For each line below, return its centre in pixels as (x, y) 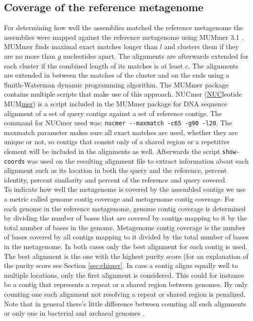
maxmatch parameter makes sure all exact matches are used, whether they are (121, 132)
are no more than (30, 56)
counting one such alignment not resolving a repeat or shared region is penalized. (125, 294)
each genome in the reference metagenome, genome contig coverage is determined (125, 208)
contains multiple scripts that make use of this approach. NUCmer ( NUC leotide (123, 94)
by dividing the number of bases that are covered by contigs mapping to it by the (126, 218)
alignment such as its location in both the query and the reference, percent (116, 170)
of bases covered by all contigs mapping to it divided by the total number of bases (126, 237)
